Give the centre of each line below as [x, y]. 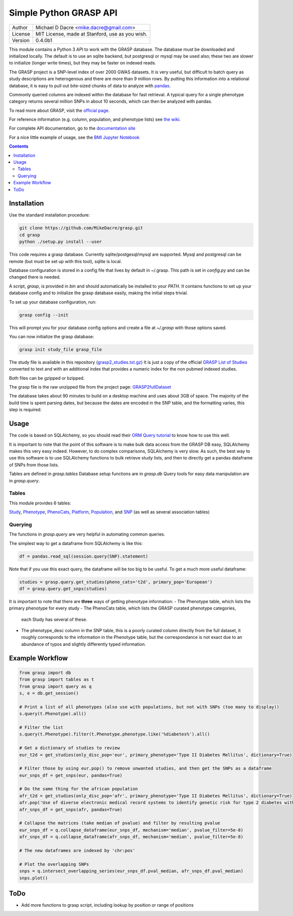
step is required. [25, 410]
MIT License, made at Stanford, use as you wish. [91, 34]
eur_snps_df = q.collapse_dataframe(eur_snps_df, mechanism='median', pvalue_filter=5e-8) [131, 830]
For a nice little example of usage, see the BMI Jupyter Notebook [74, 137]
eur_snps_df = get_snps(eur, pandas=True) [71, 775]
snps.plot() [34, 878]
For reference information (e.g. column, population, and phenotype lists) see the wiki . [95, 119]
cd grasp [30, 235]
